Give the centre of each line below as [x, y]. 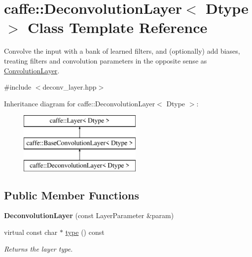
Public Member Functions [72, 195]
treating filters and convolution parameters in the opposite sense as [106, 60]
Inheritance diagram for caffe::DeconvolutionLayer [80, 103]
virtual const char [31, 232]
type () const [85, 232]
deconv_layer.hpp [70, 87]
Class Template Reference [118, 27]
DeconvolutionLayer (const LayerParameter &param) [89, 215]
